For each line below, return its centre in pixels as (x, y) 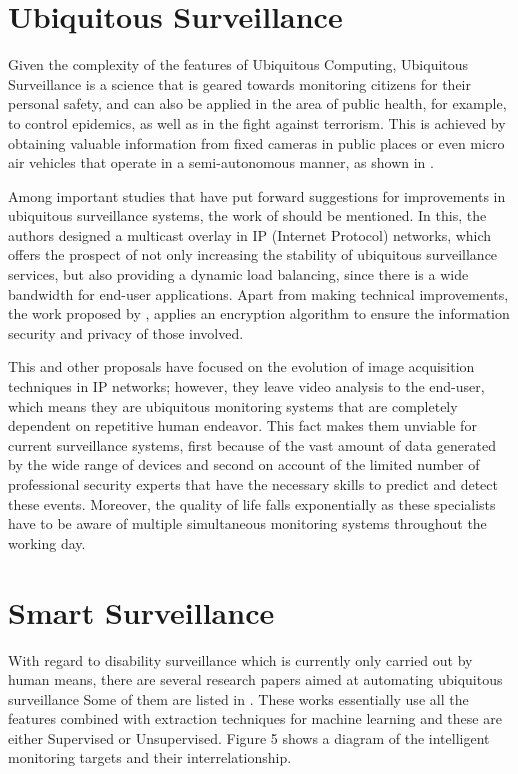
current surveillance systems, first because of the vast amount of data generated (252, 444)
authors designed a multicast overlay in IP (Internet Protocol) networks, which (250, 234)
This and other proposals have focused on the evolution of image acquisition (241, 366)
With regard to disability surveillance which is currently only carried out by (240, 659)
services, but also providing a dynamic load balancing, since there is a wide (238, 274)
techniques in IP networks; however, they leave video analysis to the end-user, (246, 386)
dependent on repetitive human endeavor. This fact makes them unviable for (242, 425)
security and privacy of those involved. (126, 332)
